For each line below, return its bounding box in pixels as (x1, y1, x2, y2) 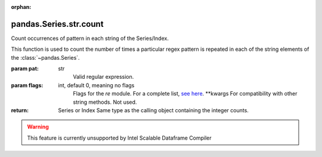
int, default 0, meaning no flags (58, 81, 135, 89)
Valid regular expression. (73, 73, 134, 81)
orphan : (11, 4, 32, 10)
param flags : (11, 81, 44, 89)
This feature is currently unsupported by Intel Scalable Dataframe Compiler (27, 134, 212, 141)
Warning (27, 123, 49, 131)
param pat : (11, 65, 39, 72)
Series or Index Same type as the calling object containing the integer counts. (58, 107, 249, 114)
